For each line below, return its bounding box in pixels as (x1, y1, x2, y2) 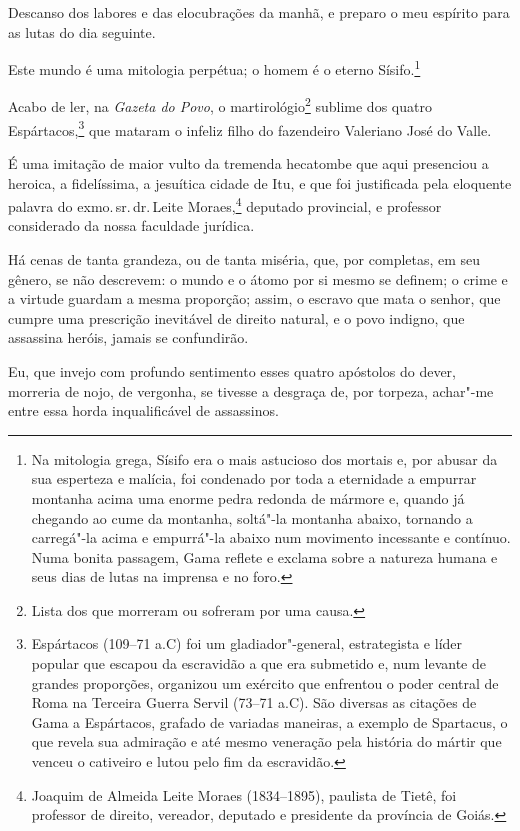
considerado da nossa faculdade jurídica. (8, 215, 255, 236)
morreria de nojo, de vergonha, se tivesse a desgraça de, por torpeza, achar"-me (8, 380, 494, 401)
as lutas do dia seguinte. (8, 21, 156, 42)
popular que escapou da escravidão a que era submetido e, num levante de (31, 653, 486, 674)
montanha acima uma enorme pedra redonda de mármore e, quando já (31, 487, 465, 508)
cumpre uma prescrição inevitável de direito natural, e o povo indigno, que (8, 307, 465, 328)
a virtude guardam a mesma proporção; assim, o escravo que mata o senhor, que (8, 288, 501, 309)
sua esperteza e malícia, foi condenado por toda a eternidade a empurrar (31, 468, 477, 489)
